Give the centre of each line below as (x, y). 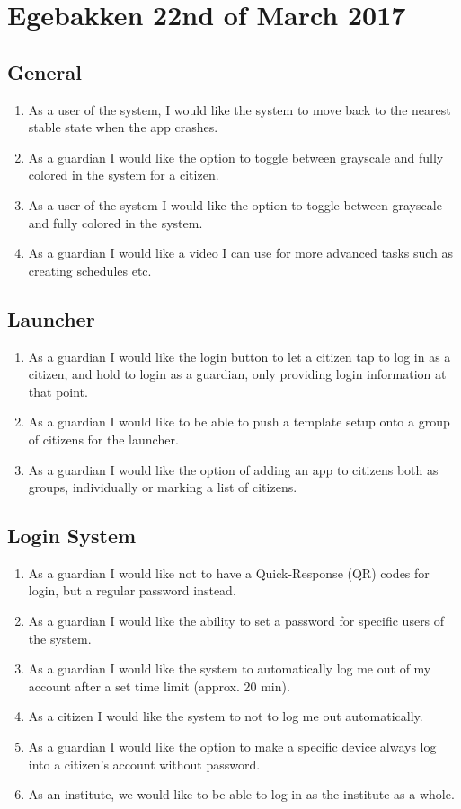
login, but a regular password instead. (132, 590)
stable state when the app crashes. (123, 127)
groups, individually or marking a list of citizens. (163, 487)
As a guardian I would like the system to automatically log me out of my (230, 668)
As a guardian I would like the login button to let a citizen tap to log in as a (239, 356)
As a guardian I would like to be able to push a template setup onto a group (239, 422)
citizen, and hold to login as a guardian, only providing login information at (237, 374)
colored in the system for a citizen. (124, 175)
